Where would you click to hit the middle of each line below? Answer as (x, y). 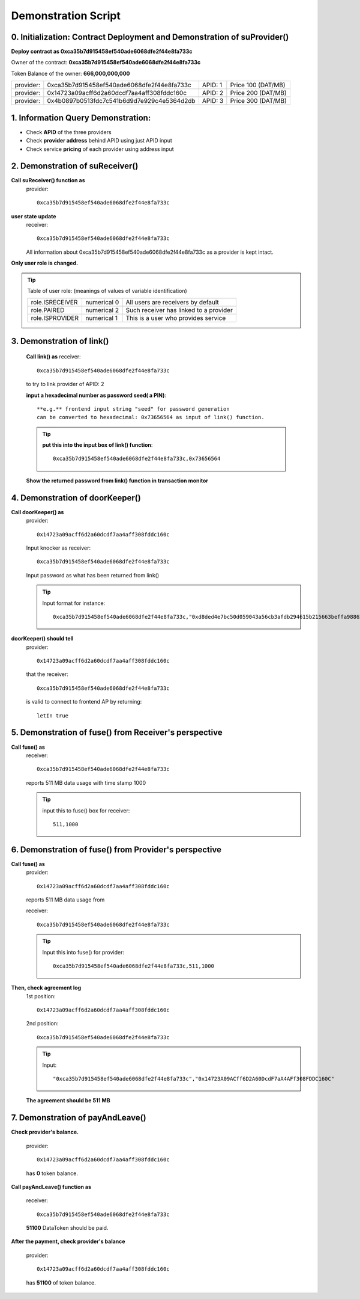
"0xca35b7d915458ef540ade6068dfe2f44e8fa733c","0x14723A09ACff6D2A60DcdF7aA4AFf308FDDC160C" (194, 1079)
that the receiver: (47, 674)
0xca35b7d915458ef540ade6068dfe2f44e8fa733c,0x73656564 (137, 459)
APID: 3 (213, 101)
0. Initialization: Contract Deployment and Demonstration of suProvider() (150, 37)
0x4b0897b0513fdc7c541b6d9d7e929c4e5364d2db (121, 101)
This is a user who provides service (176, 318)
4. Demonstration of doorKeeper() (76, 498)
